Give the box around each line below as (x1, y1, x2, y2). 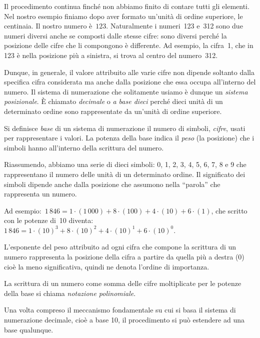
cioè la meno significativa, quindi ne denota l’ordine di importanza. (4, 261, 209, 271)
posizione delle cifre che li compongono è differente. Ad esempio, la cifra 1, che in (4, 40, 253, 50)
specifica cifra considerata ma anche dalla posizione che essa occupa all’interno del (4, 76, 256, 87)
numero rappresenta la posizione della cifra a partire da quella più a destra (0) (4, 251, 244, 262)
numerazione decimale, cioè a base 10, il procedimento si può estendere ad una (4, 314, 244, 325)
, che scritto (211, 205, 247, 215)
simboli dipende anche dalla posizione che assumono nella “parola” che (4, 178, 220, 189)
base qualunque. (4, 324, 53, 334)
